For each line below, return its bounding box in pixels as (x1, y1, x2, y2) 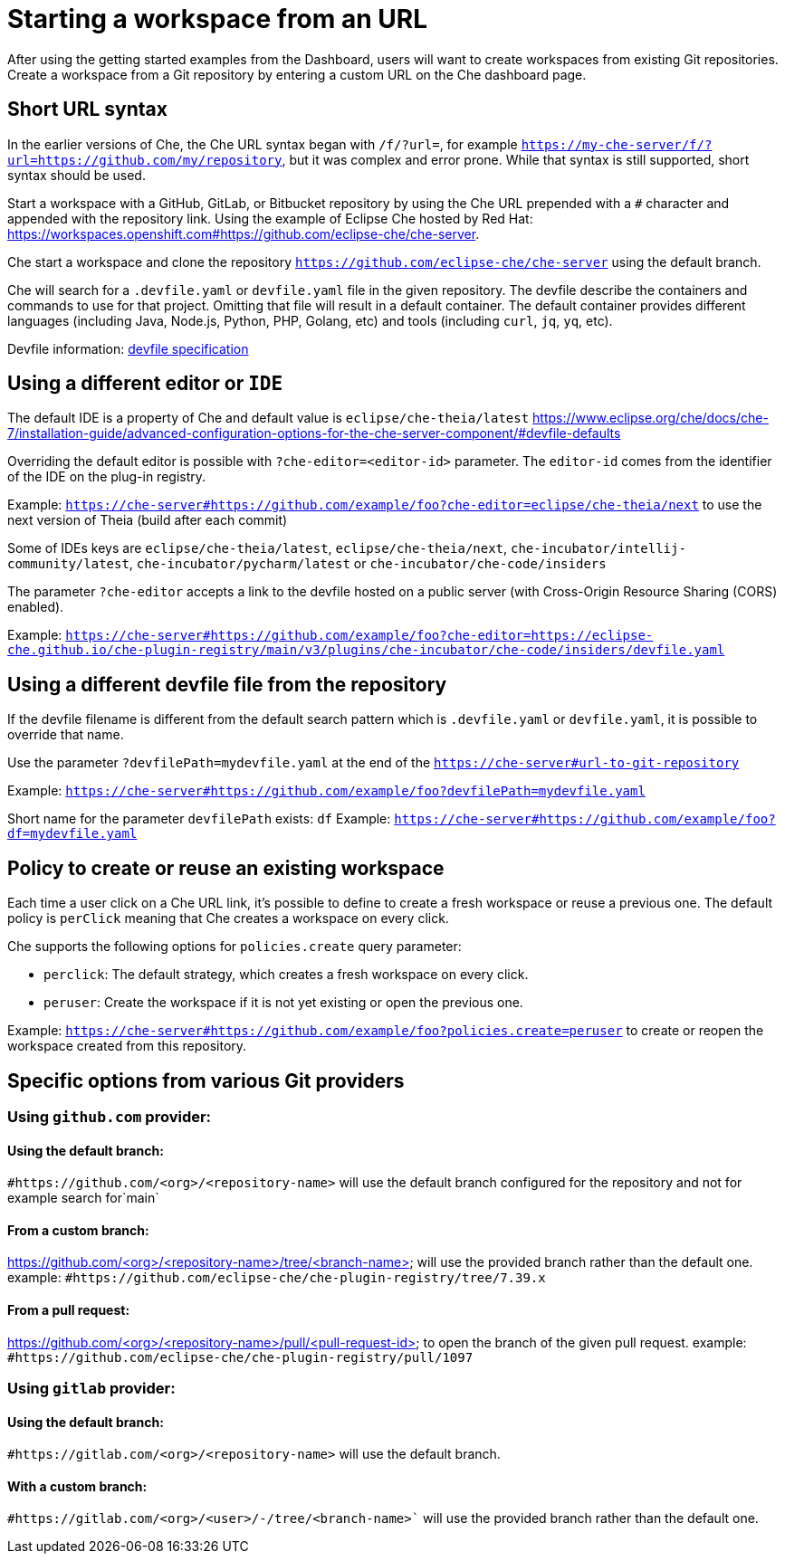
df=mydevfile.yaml (7, 826, 138, 842)
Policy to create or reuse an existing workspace (7, 856, 445, 880)
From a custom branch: (7, 1222, 149, 1238)
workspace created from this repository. (7, 1038, 247, 1054)
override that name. (7, 727, 124, 743)
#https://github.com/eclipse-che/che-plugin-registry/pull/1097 (7, 1349, 474, 1365)
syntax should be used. (7, 167, 146, 183)
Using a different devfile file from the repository (7, 672, 447, 696)
